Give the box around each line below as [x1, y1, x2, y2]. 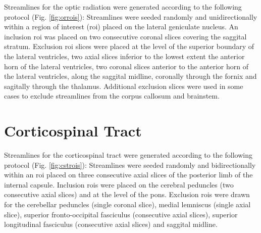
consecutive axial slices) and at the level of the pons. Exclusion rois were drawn [4, 189, 250, 200]
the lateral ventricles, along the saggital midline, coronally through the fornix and [4, 71, 257, 81]
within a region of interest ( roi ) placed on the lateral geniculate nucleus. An [4, 21, 238, 32]
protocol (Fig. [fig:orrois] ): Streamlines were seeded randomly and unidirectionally [4, 11, 257, 22]
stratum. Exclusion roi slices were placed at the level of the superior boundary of [4, 41, 254, 52]
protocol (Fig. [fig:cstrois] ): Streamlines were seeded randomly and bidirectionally [4, 159, 256, 170]
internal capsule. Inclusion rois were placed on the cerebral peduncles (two [4, 179, 234, 190]
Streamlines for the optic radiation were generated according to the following [4, 2, 242, 12]
